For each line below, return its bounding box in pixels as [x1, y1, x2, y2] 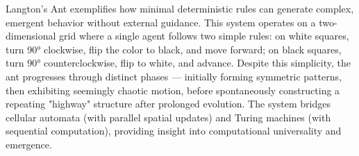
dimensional [6, 28, 56, 43]
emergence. [6, 137, 52, 151]
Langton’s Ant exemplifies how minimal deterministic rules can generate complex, [6, 1, 354, 15]
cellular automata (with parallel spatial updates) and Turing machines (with [6, 110, 331, 124]
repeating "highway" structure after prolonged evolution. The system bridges [6, 96, 331, 111]
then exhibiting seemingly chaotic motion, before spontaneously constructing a [6, 83, 340, 97]
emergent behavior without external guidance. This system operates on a [6, 15, 316, 29]
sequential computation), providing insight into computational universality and [6, 123, 342, 138]
